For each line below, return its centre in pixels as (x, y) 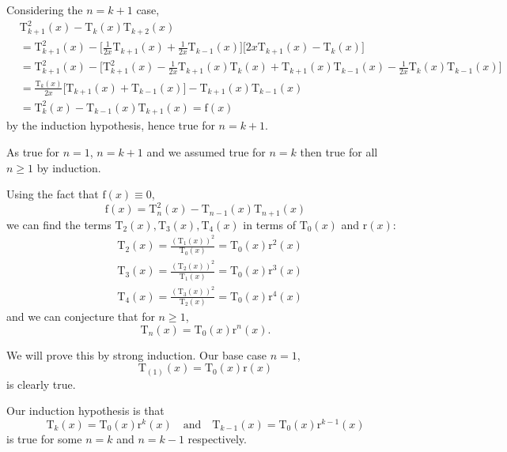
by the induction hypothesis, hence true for (111, 125)
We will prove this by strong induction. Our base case (137, 354)
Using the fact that (53, 194)
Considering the (45, 9)
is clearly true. (41, 384)
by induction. (69, 167)
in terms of (269, 224)
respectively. (217, 438)
